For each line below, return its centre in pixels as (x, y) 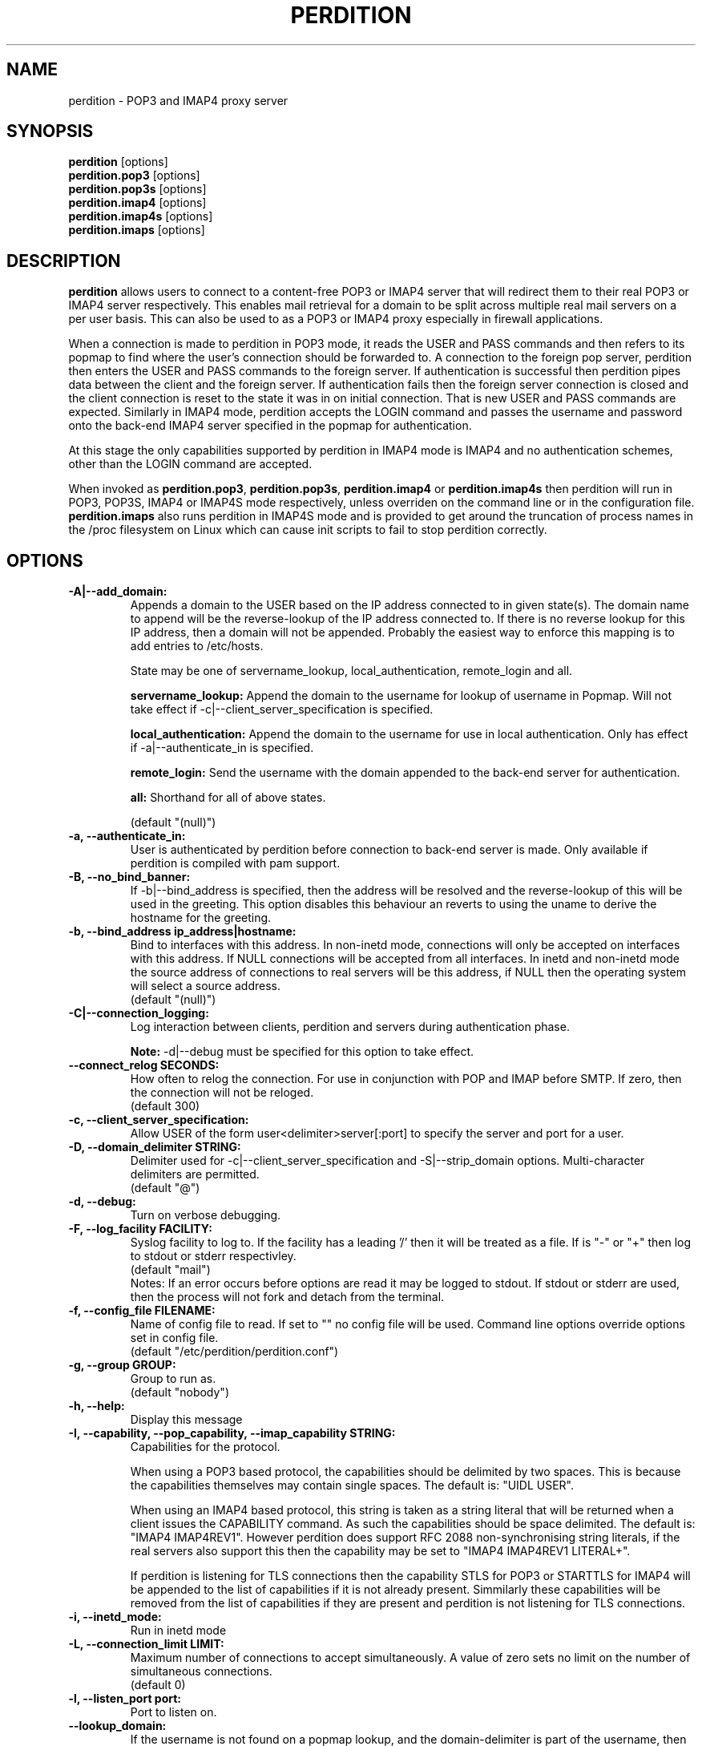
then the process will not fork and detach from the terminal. (287, 1297)
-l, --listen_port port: (125, 1699)
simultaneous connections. (201, 1671)
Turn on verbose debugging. (206, 1215)
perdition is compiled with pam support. (235, 863)
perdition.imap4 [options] (137, 203)
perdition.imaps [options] (137, 230)
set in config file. (174, 1338)
